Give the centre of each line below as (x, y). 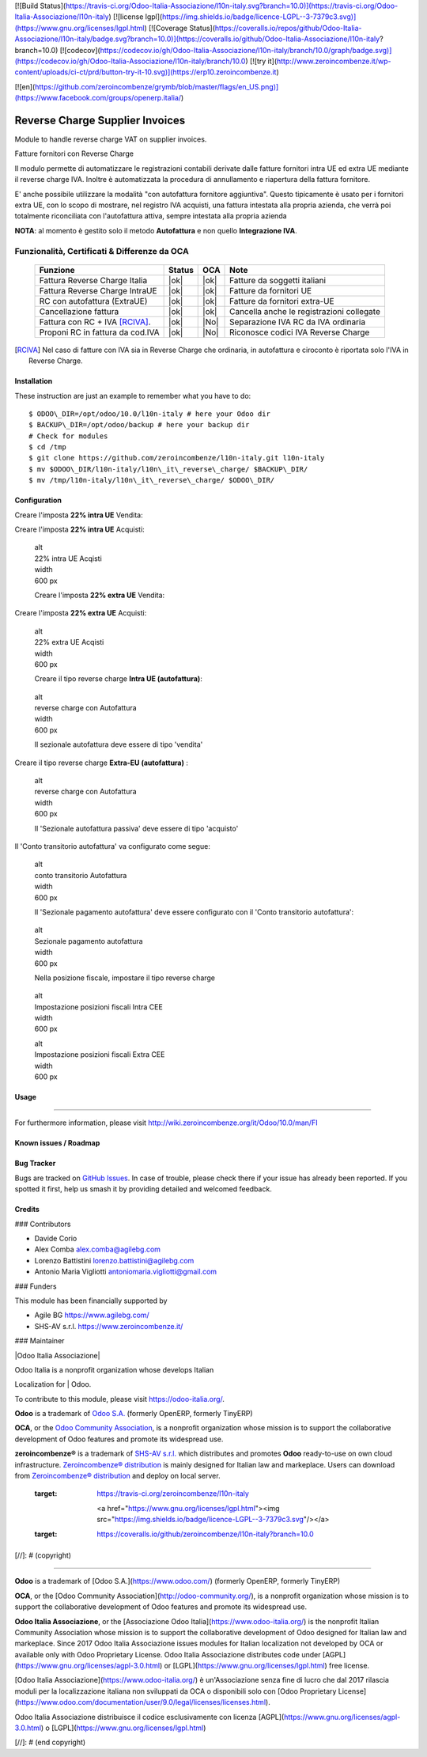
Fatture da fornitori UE (271, 290)
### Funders (36, 1286)
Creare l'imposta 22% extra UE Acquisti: (81, 613)
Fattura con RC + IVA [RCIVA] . (95, 322)
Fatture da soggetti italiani (278, 280)
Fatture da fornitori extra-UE (282, 301)
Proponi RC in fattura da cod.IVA (99, 332)
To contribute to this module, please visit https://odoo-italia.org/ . (120, 1399)
